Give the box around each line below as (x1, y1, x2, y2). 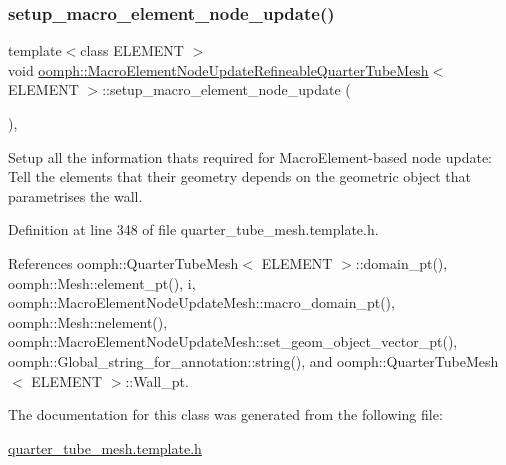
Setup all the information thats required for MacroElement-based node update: (8, 146, 492, 167)
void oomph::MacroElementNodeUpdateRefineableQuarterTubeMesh (8, 59, 429, 80)
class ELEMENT (80, 40, 184, 61)
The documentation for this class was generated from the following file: (8, 404, 443, 425)
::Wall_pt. (125, 370, 189, 391)
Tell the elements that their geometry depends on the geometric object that (8, 166, 472, 187)
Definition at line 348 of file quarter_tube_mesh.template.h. (8, 219, 379, 240)
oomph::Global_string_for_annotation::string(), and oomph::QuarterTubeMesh (8, 350, 499, 371)
